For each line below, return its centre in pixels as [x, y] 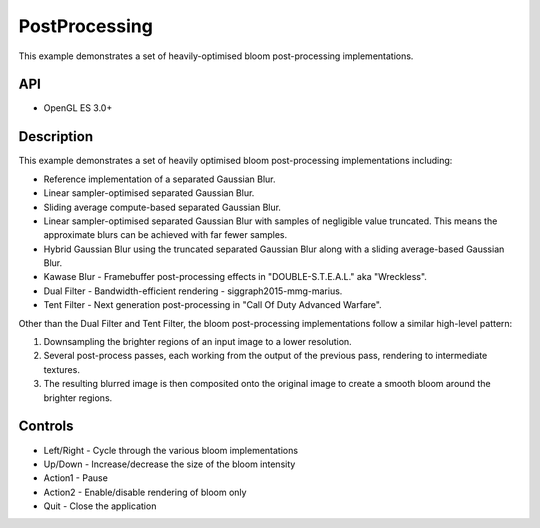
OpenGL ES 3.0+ [78, 108]
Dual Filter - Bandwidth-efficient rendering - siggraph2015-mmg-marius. [193, 291]
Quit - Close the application [100, 506]
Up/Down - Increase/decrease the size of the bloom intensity [169, 464]
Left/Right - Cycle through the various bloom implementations [171, 450]
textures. [61, 369]
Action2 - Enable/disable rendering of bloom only [145, 492]
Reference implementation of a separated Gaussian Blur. [159, 179]
